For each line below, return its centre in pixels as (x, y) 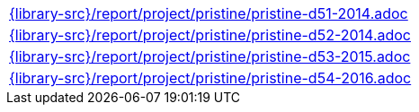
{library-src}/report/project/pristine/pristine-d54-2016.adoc (210, 78)
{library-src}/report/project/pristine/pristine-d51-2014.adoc (209, 13)
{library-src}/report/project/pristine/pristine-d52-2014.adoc (210, 35)
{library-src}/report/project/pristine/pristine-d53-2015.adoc (210, 56)
